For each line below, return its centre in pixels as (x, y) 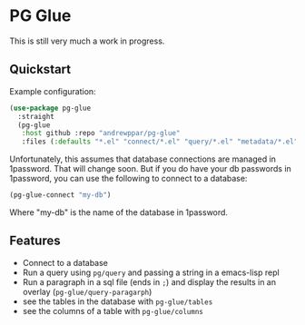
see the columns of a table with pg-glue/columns (113, 310)
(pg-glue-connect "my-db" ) (60, 195)
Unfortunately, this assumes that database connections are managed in (143, 159)
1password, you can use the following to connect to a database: (128, 179)
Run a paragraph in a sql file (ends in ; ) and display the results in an (149, 281)
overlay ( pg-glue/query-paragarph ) (87, 291)
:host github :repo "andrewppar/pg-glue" (101, 133)
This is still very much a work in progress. (87, 41)
